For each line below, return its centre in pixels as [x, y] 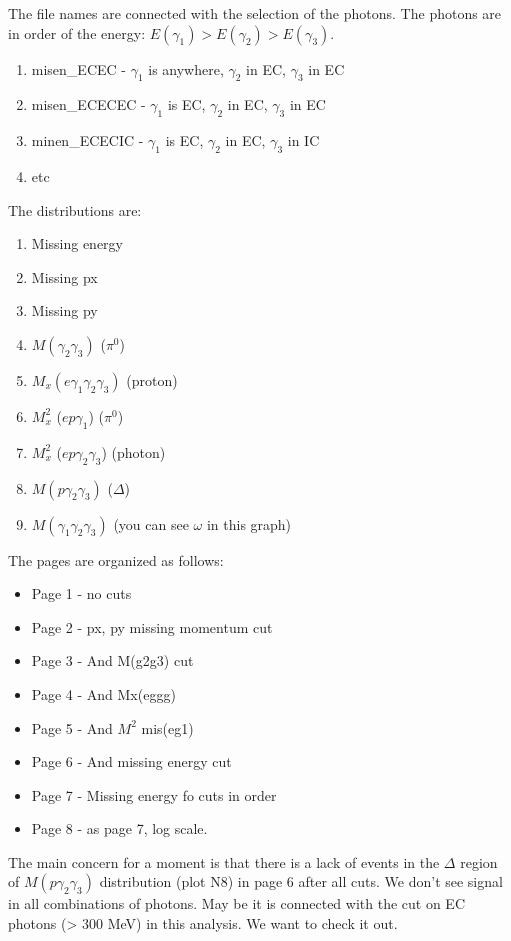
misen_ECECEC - [88, 104]
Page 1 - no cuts [81, 593]
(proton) [152, 379]
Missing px [64, 276]
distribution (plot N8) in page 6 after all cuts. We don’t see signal [301, 881]
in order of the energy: [77, 32]
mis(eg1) [167, 727]
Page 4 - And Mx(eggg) [103, 693]
